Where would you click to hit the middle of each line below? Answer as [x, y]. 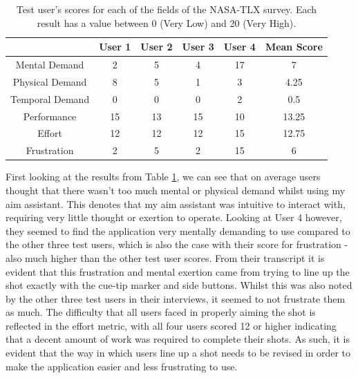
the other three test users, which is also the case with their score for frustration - [177, 244]
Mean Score [294, 47]
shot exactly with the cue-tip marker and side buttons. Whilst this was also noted [179, 285]
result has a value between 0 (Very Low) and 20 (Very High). [167, 22]
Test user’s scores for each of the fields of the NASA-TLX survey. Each [167, 9]
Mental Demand [50, 65]
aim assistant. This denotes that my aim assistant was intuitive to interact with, [176, 204]
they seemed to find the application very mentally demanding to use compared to [178, 230]
